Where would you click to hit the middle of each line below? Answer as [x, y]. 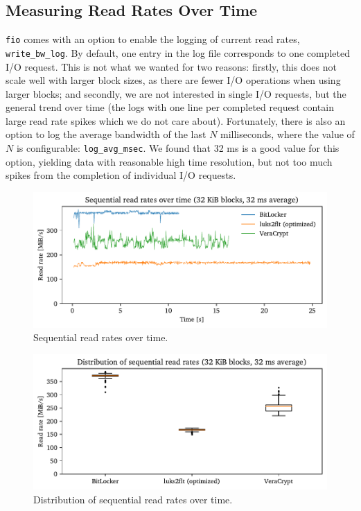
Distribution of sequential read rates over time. [133, 499]
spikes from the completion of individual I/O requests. [121, 175]
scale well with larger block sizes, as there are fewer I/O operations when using [173, 80]
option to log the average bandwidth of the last [106, 134]
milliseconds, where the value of [288, 134]
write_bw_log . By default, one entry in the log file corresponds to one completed [178, 52]
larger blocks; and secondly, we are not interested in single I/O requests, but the [176, 93]
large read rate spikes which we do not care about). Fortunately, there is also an [176, 120]
